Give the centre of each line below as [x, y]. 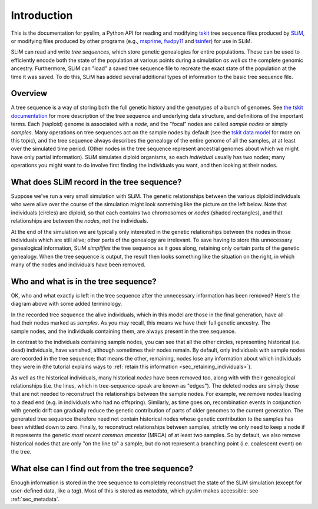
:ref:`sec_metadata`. [35, 499]
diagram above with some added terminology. [67, 304]
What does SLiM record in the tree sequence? [96, 182]
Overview [29, 93]
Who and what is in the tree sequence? [84, 281]
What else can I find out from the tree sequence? [102, 468]
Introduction [42, 15]
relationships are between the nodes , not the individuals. [79, 221]
